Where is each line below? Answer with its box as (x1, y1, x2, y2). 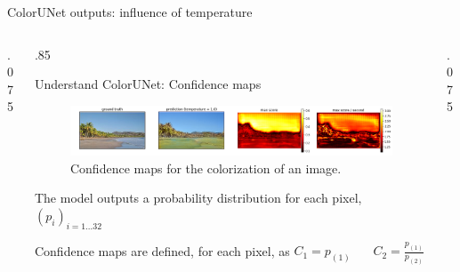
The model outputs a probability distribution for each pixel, (34, 188, 362, 207)
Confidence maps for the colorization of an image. (69, 158, 342, 177)
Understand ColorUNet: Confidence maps (34, 75, 262, 93)
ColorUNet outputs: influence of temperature (7, 3, 253, 20)
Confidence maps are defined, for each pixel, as (34, 241, 290, 260)
